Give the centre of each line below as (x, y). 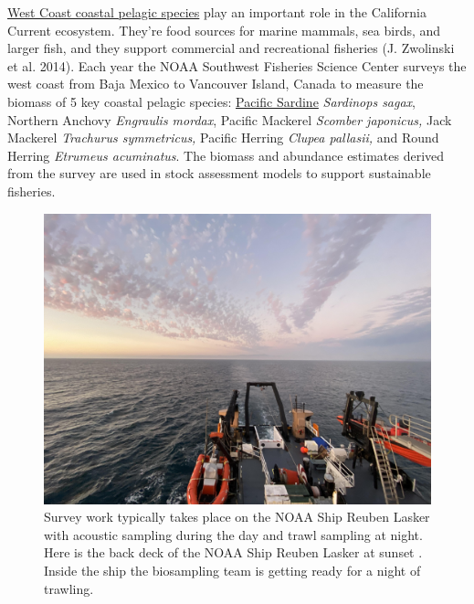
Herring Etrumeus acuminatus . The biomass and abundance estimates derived (226, 155)
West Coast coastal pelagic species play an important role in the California (217, 12)
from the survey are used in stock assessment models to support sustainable (219, 173)
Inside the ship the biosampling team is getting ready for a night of (232, 570)
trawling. (69, 588)
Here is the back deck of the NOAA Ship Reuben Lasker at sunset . (233, 552)
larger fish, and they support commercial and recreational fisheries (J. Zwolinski (231, 48)
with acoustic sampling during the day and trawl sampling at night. (233, 534)
